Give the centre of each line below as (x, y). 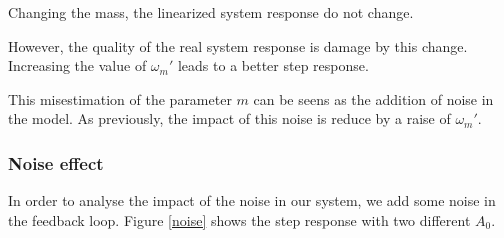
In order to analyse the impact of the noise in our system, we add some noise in (252, 200)
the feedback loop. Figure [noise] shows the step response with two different (239, 219)
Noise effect (56, 162)
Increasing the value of (77, 65)
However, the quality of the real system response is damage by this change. (238, 45)
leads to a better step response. (273, 65)
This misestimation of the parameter (120, 98)
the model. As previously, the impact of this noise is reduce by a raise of (229, 118)
